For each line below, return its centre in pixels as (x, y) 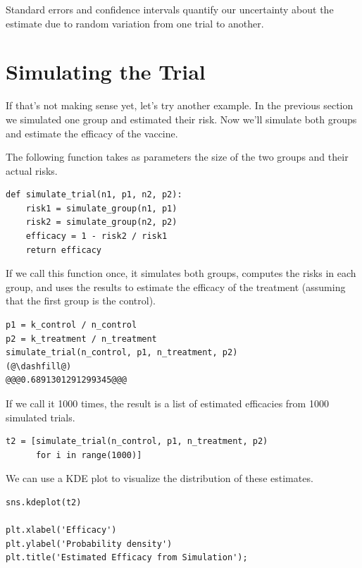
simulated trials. (40, 417)
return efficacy (64, 250)
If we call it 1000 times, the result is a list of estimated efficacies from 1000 (167, 403)
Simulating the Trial (106, 72)
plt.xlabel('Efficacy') (61, 530)
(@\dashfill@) (39, 366)
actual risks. (32, 170)
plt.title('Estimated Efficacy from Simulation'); (127, 558)
